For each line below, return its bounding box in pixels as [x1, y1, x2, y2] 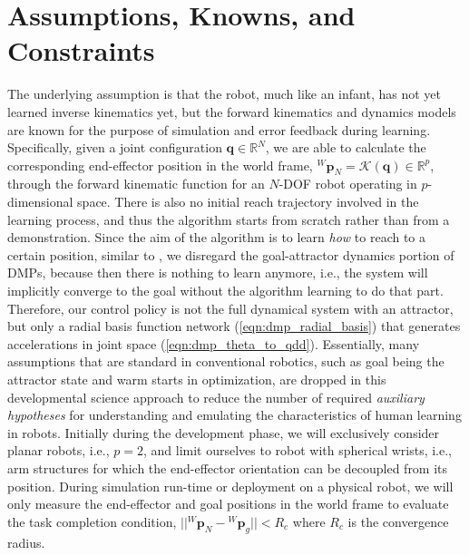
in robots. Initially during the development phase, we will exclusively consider [7, 423, 440, 442]
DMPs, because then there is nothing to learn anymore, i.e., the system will [7, 263, 428, 282]
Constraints [7, 32, 155, 69]
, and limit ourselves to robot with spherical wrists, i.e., [142, 441, 452, 460]
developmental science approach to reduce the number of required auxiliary [7, 387, 425, 406]
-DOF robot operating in [278, 174, 417, 193]
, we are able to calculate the [265, 138, 426, 157]
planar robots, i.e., [7, 441, 110, 460]
